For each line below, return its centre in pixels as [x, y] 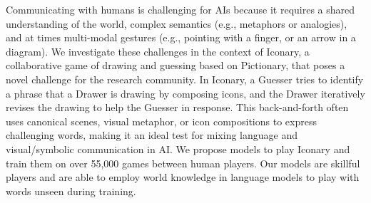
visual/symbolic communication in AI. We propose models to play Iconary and [178, 149]
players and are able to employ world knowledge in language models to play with [183, 177]
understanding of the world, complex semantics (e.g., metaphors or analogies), [177, 23]
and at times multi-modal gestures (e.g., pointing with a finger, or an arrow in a [181, 37]
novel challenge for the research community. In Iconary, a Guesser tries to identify [185, 79]
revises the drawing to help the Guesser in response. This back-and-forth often [177, 107]
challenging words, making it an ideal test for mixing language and [152, 135]
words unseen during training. [71, 191]
